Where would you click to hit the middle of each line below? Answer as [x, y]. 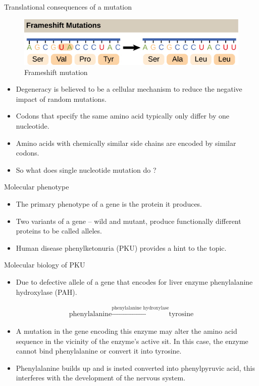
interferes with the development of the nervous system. [101, 378]
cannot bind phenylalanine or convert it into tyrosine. [99, 351]
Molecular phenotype [37, 187]
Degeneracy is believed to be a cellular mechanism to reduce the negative [129, 89]
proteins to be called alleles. [59, 231]
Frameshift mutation [56, 72]
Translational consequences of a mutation [68, 7]
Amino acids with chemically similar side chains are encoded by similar [126, 143]
